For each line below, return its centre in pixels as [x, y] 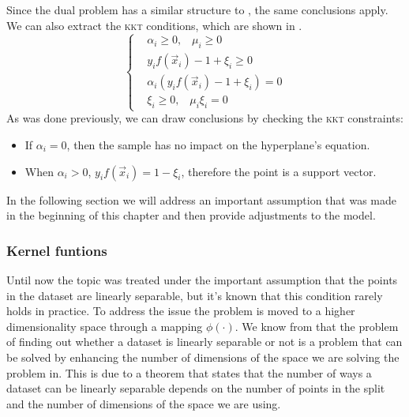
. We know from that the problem [317, 326]
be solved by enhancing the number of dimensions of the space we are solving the [203, 357]
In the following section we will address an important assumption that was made [202, 199]
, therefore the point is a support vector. [279, 171]
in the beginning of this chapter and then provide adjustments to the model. [191, 215]
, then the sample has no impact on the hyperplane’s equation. [218, 144]
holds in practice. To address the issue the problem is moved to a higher [181, 311]
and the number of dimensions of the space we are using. [144, 403]
